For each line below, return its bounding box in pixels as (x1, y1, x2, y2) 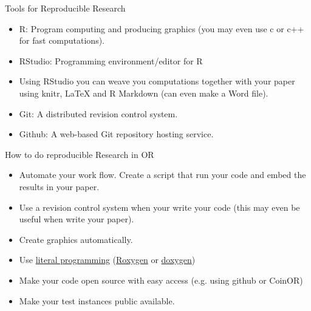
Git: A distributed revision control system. (19, 107, 178, 120)
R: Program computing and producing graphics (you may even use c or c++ (19, 22, 304, 35)
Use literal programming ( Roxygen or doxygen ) (19, 253, 196, 266)
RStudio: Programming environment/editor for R (19, 54, 203, 67)
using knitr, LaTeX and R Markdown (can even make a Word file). (19, 86, 268, 99)
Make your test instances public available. (19, 294, 175, 307)
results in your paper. (19, 180, 100, 193)
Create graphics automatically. (19, 233, 133, 245)
